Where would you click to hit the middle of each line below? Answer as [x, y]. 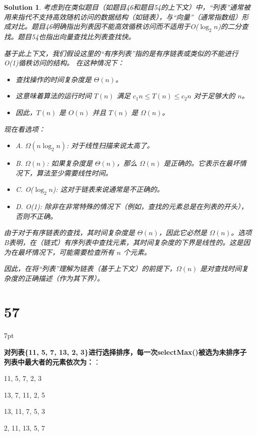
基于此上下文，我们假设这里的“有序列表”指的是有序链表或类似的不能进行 [121, 53]
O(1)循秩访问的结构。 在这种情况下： [64, 63]
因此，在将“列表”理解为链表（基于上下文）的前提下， [90, 268]
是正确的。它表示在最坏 [202, 163]
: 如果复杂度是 [69, 163]
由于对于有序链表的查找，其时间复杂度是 [69, 233]
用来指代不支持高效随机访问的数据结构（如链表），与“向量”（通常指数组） [123, 16]
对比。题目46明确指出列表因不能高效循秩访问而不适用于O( [104, 26]
